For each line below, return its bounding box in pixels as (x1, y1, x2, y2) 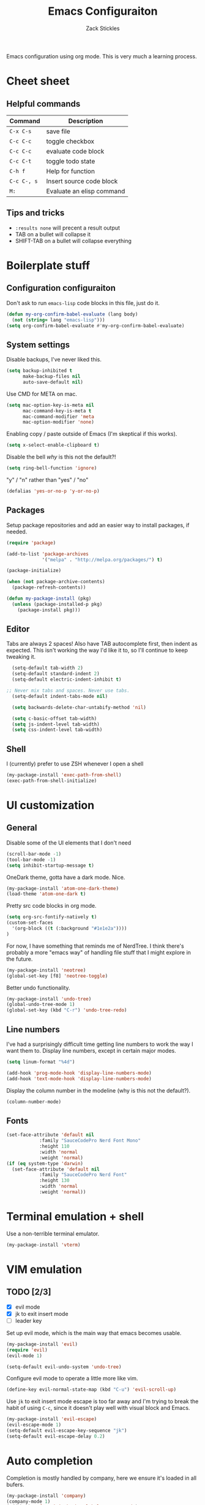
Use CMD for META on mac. (6, 390, 78, 397)
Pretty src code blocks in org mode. (6, 902, 97, 910)
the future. (6, 955, 33, 962)
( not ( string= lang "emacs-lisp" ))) (12, 317, 105, 323)
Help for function (46, 167, 95, 176)
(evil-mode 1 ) (6, 1352, 43, 1359)
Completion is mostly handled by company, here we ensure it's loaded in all (6, 1474, 197, 1482)
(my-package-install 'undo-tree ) (6, 996, 92, 1002)
